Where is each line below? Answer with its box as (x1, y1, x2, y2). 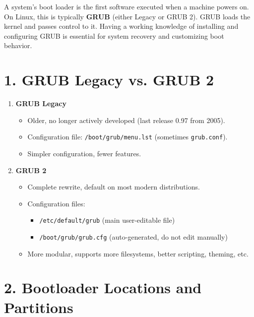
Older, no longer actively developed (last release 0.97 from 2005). (27, 115, 225, 125)
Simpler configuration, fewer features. (27, 148, 141, 158)
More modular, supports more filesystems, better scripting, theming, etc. (27, 248, 249, 258)
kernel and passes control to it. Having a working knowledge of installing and (4, 21, 239, 31)
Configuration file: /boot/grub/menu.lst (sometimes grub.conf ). (27, 131, 228, 142)
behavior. (4, 40, 32, 51)
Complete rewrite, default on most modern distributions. (27, 182, 200, 192)
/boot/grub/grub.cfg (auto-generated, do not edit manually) (39, 231, 228, 242)
